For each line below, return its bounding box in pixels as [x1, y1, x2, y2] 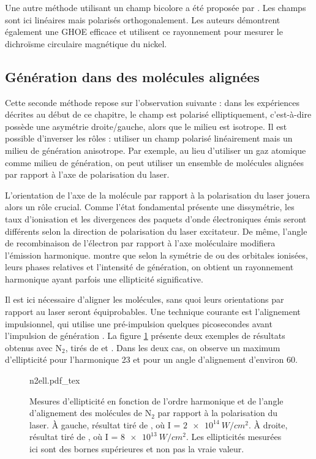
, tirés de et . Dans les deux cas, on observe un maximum [65, 341, 280, 354]
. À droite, [248, 418, 288, 431]
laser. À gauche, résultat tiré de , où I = [29, 418, 181, 431]
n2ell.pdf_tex [29, 374, 80, 387]
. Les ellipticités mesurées [186, 430, 282, 443]
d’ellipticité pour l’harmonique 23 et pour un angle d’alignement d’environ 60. [5, 353, 298, 366]
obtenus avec [5, 341, 53, 354]
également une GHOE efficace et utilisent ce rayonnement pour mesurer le [5, 25, 283, 38]
